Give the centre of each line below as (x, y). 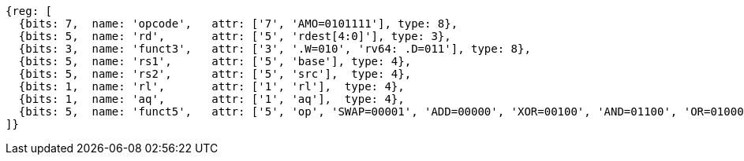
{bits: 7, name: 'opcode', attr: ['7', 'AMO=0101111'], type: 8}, (238, 24)
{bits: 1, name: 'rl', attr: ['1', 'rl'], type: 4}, (211, 86)
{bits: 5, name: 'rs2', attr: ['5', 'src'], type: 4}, (215, 74)
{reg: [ (29, 11)
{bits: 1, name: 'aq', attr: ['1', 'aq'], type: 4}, (211, 99)
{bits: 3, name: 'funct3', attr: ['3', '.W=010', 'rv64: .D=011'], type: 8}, (275, 49)
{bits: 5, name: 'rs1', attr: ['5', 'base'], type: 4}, (215, 61)
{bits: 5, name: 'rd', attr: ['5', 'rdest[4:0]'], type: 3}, (235, 36)
